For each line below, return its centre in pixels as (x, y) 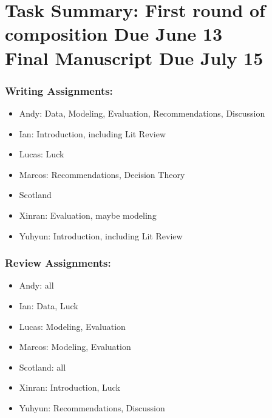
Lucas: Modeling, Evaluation (72, 326)
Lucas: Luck (42, 154)
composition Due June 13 (114, 34)
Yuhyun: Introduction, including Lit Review (101, 235)
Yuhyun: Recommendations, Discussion (92, 407)
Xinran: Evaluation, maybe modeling (88, 215)
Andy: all (36, 285)
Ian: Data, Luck (49, 305)
